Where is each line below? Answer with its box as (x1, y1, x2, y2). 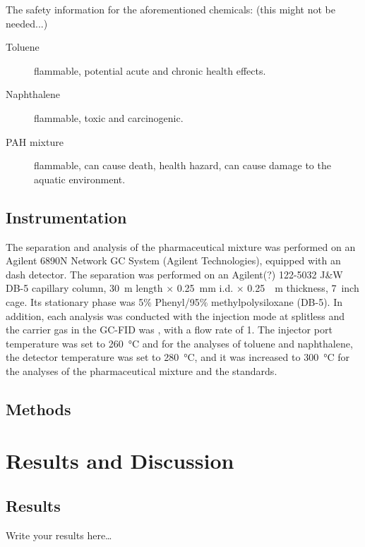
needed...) (6, 16, 48, 30)
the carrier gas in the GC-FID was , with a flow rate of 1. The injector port (6, 322, 333, 337)
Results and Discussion (6, 446, 234, 475)
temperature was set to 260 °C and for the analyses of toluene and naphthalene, (6, 336, 353, 350)
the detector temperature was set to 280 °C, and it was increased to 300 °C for (6, 350, 349, 364)
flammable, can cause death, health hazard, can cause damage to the (34, 158, 331, 173)
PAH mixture (6, 134, 64, 149)
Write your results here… (6, 527, 112, 542)
